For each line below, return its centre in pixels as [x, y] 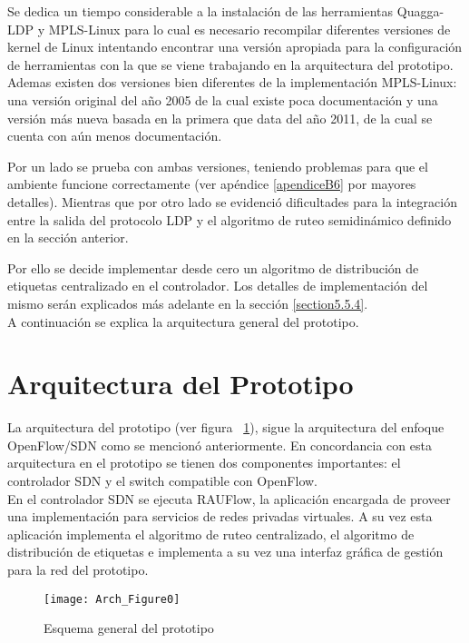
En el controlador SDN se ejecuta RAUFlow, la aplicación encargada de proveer [229, 498]
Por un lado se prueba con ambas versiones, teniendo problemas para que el [218, 166]
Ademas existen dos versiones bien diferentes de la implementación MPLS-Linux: [232, 82]
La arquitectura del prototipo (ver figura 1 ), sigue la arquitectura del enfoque [226, 427]
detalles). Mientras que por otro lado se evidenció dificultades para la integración [232, 201]
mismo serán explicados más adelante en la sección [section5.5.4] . [188, 303]
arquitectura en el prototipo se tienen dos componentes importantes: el [204, 463]
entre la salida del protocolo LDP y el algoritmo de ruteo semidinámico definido [230, 219]
